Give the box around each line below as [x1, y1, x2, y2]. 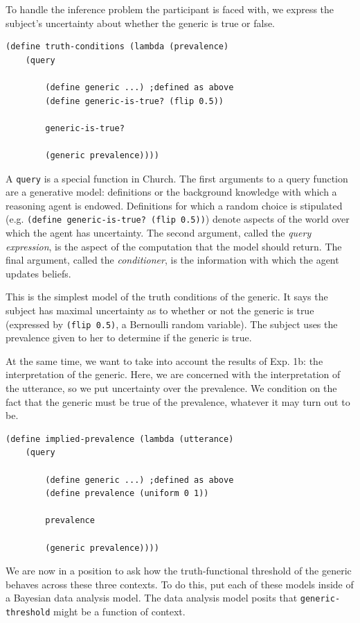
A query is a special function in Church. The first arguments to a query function [6, 171, 348, 185]
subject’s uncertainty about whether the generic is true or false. [6, 15, 276, 30]
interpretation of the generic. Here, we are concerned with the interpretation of [6, 367, 341, 382]
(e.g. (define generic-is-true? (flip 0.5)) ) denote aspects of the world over [6, 212, 350, 226]
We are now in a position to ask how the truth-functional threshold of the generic [6, 563, 352, 578]
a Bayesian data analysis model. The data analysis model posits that [6, 590, 298, 605]
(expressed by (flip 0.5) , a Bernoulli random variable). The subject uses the [6, 316, 338, 331]
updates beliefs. [6, 266, 71, 280]
